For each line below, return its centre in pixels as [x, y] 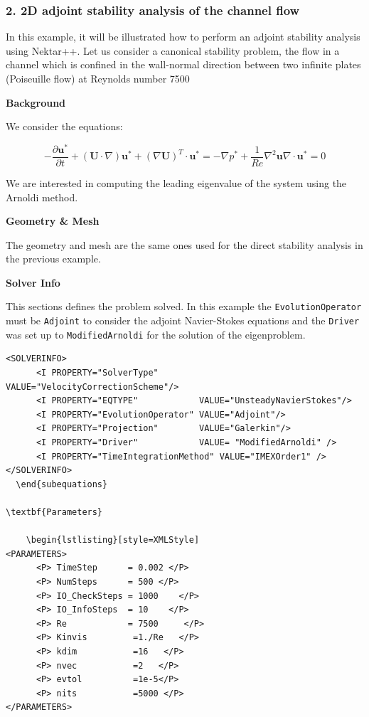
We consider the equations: [64, 126]
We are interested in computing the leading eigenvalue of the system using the [176, 182]
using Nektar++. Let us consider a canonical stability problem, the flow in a [173, 50]
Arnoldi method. [42, 197]
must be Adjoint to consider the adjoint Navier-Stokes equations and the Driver [183, 320]
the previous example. [53, 259]
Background [36, 102]
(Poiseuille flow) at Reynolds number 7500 [98, 78]
